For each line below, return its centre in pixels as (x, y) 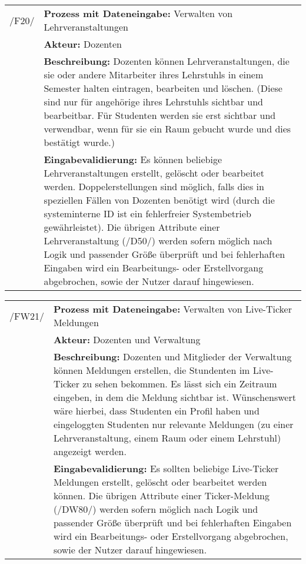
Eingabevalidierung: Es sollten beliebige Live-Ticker (166, 468)
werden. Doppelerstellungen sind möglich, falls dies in (154, 186)
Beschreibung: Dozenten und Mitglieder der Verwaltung (172, 356)
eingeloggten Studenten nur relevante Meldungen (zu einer (173, 424)
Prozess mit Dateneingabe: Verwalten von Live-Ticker (172, 309)
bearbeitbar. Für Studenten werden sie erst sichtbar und (160, 115)
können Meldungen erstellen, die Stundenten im (152, 370)
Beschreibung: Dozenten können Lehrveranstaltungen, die (167, 61)
